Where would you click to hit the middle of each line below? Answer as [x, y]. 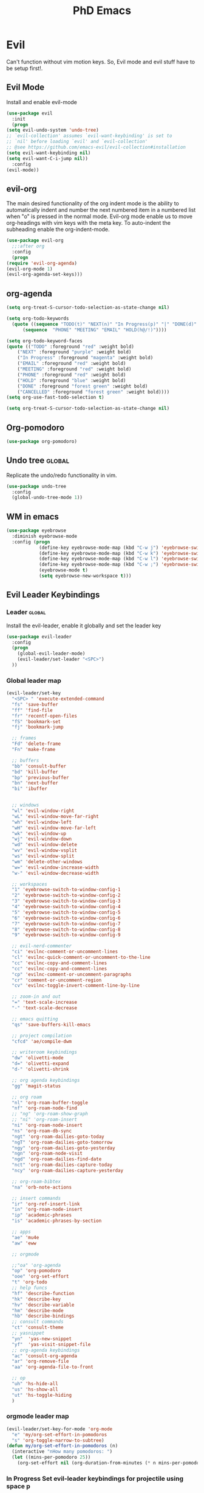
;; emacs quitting [35, 1019]
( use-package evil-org [35, 241]
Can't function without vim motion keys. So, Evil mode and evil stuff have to [101, 62]
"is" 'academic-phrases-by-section [57, 1221]
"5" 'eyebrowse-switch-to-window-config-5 [66, 912]
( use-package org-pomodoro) [42, 441]
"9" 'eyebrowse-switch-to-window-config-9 [66, 935]
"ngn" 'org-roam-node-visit [47, 1154]
